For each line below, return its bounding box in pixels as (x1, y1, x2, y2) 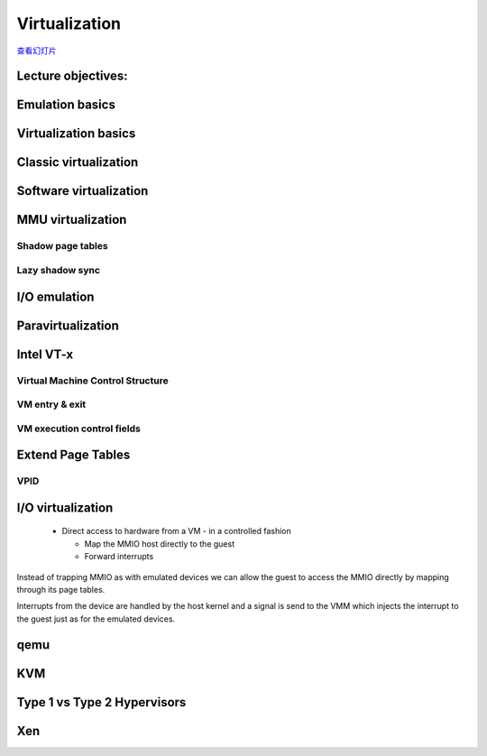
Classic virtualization (16, 154, 139, 171)
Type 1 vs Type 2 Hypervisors (16, 695, 187, 710)
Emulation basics (16, 97, 116, 113)
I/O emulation (16, 289, 95, 304)
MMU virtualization (16, 212, 127, 227)
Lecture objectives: (16, 69, 128, 84)
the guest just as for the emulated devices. (16, 613, 176, 624)
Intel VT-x (16, 346, 74, 362)
